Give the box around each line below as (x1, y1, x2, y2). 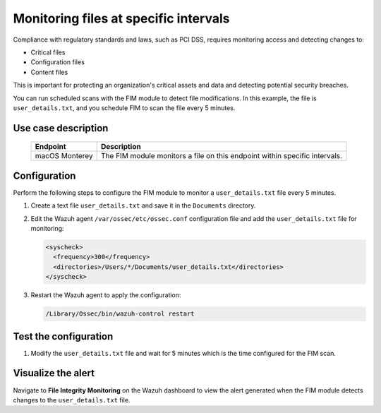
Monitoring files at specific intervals (13, 11, 230, 26)
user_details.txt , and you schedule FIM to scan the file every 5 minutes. (13, 103, 236, 112)
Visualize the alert (13, 367, 95, 379)
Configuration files (30, 58, 85, 66)
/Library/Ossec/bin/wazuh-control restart (45, 310, 195, 318)
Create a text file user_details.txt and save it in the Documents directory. (30, 201, 256, 210)
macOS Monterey (35, 151, 93, 161)
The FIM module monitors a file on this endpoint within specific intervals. (101, 151, 342, 161)
